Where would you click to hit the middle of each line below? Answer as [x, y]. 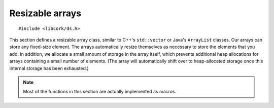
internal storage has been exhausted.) [49, 68]
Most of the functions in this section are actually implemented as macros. [100, 92]
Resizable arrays [45, 13]
